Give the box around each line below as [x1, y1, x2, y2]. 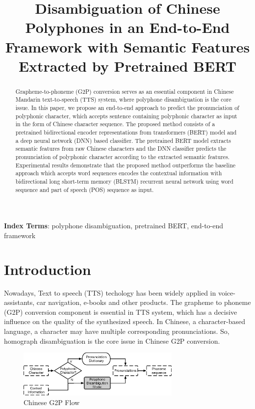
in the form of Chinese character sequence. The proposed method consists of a [15, 120, 215, 128]
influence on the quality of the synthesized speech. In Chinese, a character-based [4, 316, 245, 327]
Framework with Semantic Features [5, 36, 250, 56]
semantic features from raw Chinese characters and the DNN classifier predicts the [15, 144, 227, 153]
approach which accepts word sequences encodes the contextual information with [15, 169, 222, 177]
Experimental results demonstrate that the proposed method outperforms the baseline [15, 161, 236, 169]
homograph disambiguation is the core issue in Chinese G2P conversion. [4, 335, 220, 346]
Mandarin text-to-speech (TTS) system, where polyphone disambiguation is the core [15, 95, 231, 104]
